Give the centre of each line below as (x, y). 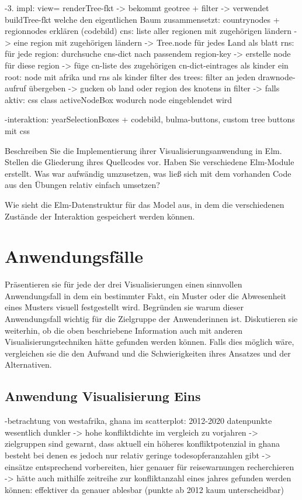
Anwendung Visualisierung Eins (103, 396)
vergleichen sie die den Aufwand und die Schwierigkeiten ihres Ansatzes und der (148, 353)
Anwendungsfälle (74, 256)
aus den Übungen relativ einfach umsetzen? (82, 185)
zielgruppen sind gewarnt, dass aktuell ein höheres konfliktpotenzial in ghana (143, 444)
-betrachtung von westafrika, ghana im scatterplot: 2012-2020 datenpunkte (138, 421)
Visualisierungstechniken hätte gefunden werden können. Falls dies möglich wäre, (150, 342)
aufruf (15, 88)
